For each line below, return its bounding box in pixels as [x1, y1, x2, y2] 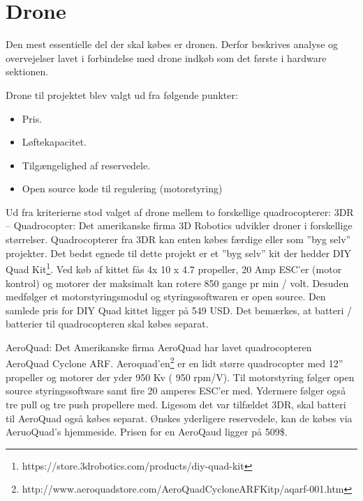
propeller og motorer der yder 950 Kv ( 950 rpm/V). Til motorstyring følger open [6, 369, 355, 384]
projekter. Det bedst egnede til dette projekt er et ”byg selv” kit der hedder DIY [6, 245, 352, 260]
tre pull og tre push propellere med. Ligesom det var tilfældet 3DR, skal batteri [6, 396, 346, 411]
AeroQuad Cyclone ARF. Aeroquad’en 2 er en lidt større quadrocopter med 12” [6, 354, 343, 371]
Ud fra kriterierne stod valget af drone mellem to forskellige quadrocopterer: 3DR [6, 204, 354, 219]
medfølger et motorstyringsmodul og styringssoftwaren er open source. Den [6, 289, 326, 304]
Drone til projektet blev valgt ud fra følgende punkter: [6, 87, 238, 102]
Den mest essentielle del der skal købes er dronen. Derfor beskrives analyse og [6, 37, 339, 52]
